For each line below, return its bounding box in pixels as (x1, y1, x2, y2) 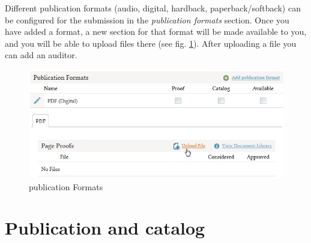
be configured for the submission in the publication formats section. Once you (5, 13, 289, 26)
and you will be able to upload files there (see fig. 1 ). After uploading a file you (5, 37, 297, 49)
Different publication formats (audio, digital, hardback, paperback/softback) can (5, 2, 301, 14)
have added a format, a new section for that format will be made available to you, (5, 25, 307, 38)
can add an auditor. (5, 49, 77, 61)
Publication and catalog (5, 215, 205, 240)
